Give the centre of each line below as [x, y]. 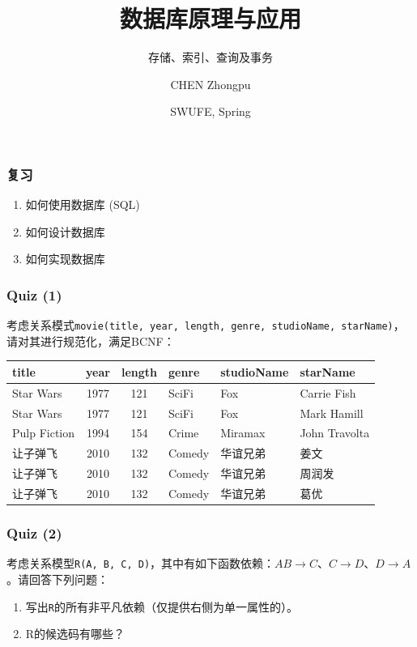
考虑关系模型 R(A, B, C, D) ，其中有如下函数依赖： [141, 563]
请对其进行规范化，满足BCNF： [91, 341]
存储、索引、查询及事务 [211, 57]
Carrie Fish [328, 392]
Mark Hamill [332, 413]
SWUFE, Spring [211, 111]
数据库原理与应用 [210, 18]
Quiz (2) [34, 533]
